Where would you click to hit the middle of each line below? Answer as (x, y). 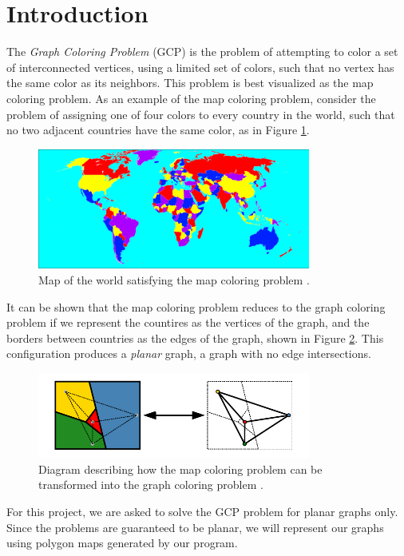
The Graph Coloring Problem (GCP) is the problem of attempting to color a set (202, 52)
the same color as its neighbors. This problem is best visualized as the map (190, 83)
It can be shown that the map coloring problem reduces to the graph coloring (196, 306)
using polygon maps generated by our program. (122, 543)
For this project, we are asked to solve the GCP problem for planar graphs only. (202, 512)
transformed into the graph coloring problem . (151, 485)
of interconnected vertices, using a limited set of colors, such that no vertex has (200, 67)
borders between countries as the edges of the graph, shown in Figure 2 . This (195, 338)
